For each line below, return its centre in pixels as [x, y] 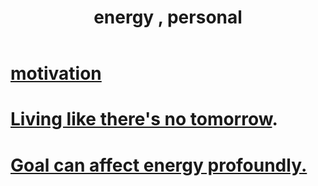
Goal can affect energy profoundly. [159, 165]
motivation [56, 73]
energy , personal [168, 17]
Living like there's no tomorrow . [144, 119]
